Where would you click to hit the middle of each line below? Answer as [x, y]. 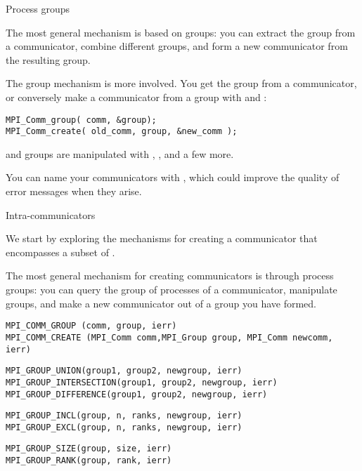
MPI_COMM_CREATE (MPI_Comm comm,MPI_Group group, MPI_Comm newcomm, [169, 337]
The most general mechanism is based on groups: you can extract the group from [181, 32]
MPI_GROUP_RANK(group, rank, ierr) [89, 461]
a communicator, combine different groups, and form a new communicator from [177, 46]
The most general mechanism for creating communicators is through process [170, 276]
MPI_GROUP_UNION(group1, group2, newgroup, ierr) [124, 371]
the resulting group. [48, 59]
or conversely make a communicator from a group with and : [136, 97]
